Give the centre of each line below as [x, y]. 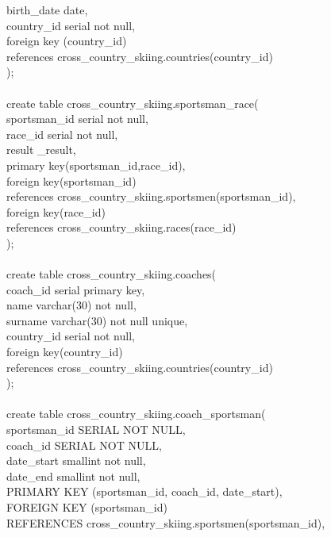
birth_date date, [47, 10]
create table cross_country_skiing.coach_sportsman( [136, 414]
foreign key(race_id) [56, 211]
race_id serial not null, [62, 134]
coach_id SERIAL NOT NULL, [84, 445]
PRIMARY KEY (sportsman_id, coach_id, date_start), [144, 491]
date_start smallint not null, [76, 460]
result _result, [41, 150]
